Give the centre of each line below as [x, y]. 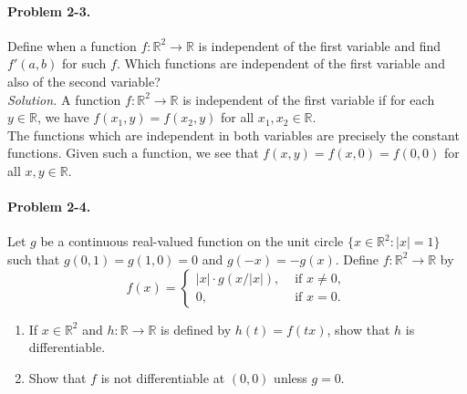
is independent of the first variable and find [320, 45]
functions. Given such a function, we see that [133, 153]
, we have [63, 117]
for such [84, 63]
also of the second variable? [84, 81]
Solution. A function [64, 99]
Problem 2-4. [49, 207]
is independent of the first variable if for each [309, 99]
